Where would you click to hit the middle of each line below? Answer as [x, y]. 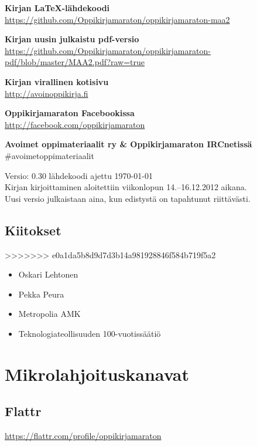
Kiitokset [33, 230]
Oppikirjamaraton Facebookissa [70, 113]
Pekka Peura [41, 294]
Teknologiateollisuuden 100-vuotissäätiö [90, 333]
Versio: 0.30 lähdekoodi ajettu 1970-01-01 [79, 175]
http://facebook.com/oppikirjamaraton [75, 124]
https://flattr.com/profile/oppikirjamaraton [83, 436]
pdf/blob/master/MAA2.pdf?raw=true [75, 62]
